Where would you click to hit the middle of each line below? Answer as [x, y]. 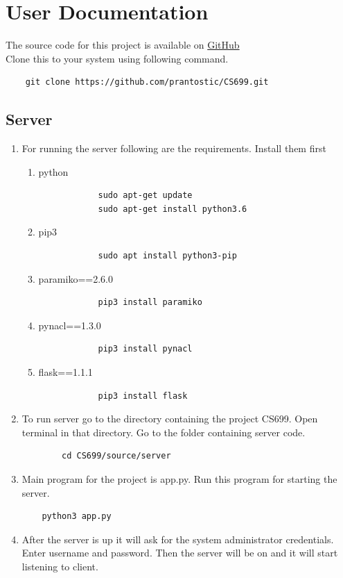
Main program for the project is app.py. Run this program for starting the [179, 479]
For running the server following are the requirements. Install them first [174, 148]
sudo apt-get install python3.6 [173, 209]
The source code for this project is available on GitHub [123, 45]
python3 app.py [77, 517]
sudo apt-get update [145, 196]
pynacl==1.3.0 [70, 325]
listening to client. [60, 566]
